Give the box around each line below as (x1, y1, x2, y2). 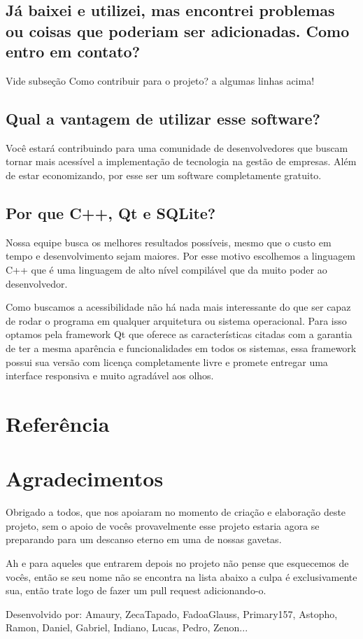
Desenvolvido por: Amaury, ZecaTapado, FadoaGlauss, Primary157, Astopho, (6, 606, 338, 621)
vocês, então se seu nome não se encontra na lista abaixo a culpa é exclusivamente (6, 569, 357, 584)
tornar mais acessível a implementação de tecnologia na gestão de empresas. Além (6, 154, 357, 169)
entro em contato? (6, 41, 141, 62)
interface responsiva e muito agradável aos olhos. (6, 368, 214, 383)
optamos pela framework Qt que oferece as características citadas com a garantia (6, 327, 353, 342)
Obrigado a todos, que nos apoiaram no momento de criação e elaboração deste (6, 505, 346, 519)
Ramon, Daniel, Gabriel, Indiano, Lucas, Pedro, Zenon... (6, 620, 248, 635)
